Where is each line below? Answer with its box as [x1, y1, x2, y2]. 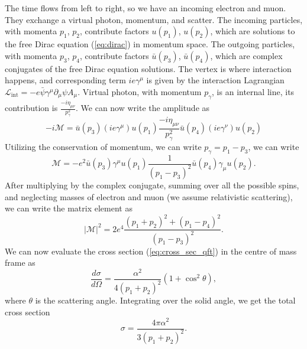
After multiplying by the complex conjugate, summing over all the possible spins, [5, 178, 299, 191]
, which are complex [210, 49, 283, 61]
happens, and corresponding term [5, 74, 126, 86]
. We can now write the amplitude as [76, 102, 210, 114]
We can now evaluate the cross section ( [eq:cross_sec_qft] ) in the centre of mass [5, 244, 297, 257]
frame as [5, 256, 35, 269]
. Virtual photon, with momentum [77, 85, 202, 97]
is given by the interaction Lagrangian [146, 74, 285, 86]
